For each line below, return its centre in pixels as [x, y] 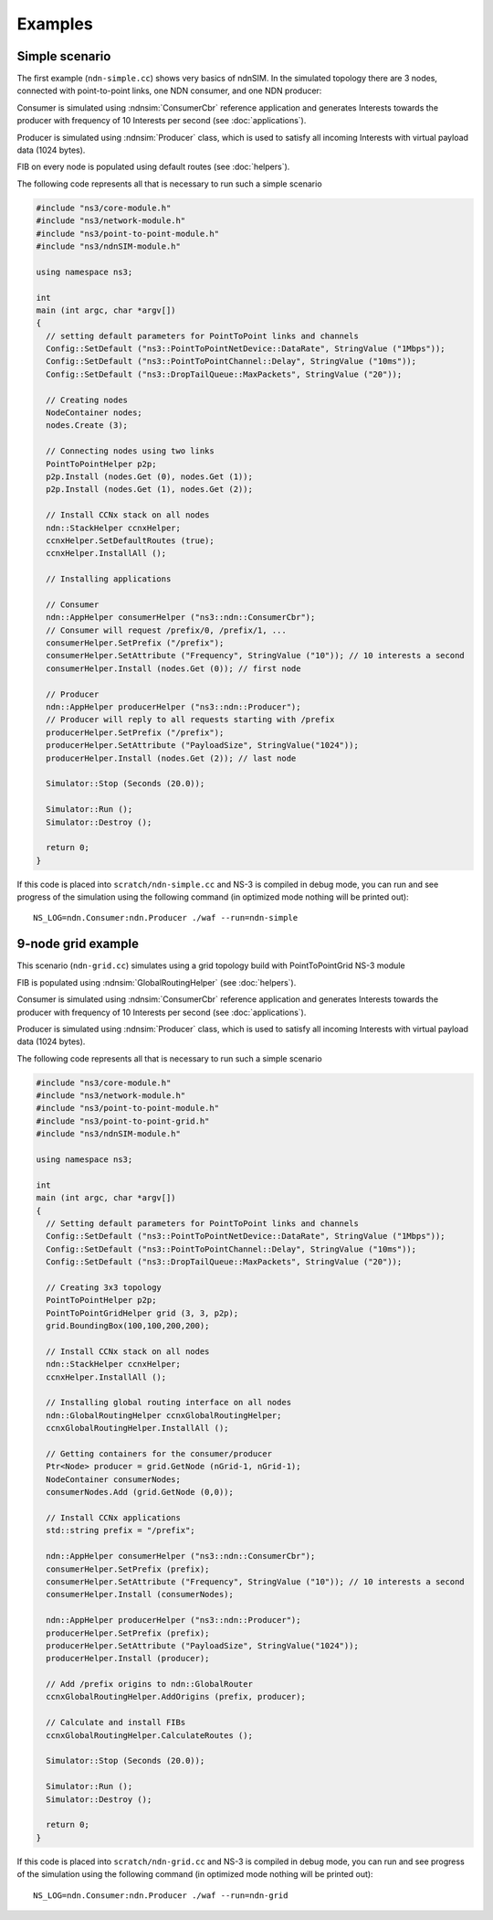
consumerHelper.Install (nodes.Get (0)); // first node [173, 668]
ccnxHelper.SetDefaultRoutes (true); [130, 540]
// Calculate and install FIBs [116, 1723]
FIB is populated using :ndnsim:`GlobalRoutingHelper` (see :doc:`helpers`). [157, 982]
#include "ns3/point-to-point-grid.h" [123, 1121]
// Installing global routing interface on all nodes [169, 1403]
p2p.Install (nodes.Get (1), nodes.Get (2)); [149, 490]
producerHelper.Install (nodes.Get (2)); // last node [171, 758]
